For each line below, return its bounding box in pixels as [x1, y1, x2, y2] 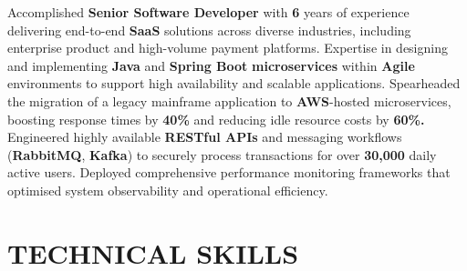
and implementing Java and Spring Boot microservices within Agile [7, 55, 415, 75]
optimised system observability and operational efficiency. [7, 180, 328, 199]
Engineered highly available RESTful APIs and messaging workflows [7, 127, 402, 146]
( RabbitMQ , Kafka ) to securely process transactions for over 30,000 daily [7, 145, 437, 164]
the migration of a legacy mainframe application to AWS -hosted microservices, [7, 91, 451, 110]
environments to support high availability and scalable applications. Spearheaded [7, 74, 461, 93]
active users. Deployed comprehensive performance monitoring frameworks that [7, 163, 451, 182]
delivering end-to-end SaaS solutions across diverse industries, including [7, 20, 411, 39]
